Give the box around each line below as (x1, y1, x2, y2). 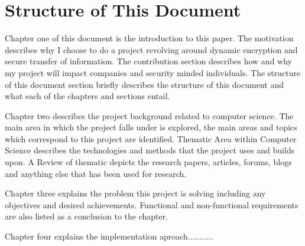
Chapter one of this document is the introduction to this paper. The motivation (5, 32, 294, 44)
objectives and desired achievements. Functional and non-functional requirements (5, 198, 298, 211)
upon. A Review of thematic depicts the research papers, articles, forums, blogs (5, 156, 292, 168)
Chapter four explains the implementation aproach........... (5, 230, 213, 242)
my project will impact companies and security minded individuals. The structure (5, 66, 301, 78)
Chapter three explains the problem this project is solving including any (5, 187, 266, 199)
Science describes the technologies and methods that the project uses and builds (5, 144, 295, 156)
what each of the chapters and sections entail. (5, 90, 170, 102)
